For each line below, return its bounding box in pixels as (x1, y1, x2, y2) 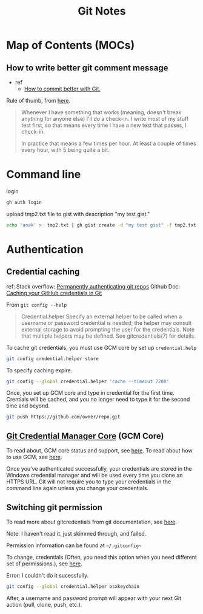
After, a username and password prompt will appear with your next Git (6, 594, 182, 602)
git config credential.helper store (6, 355, 99, 362)
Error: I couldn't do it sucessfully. (6, 571, 89, 579)
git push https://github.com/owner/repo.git (6, 414, 121, 420)
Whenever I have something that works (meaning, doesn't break (21, 109, 182, 116)
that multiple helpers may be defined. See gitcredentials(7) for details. (21, 332, 196, 339)
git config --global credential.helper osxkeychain (6, 583, 139, 590)
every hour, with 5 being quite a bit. (21, 146, 110, 153)
